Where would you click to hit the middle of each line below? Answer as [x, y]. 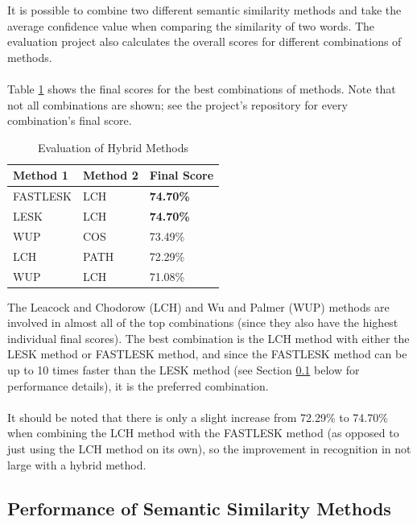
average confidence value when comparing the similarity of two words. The [191, 25]
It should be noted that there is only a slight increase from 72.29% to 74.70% [198, 417]
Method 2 [110, 175]
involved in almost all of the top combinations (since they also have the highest [203, 322]
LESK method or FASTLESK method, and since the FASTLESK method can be [207, 354]
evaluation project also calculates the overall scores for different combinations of [204, 41]
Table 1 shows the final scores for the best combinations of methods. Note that [202, 88]
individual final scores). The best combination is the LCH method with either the [208, 338]
